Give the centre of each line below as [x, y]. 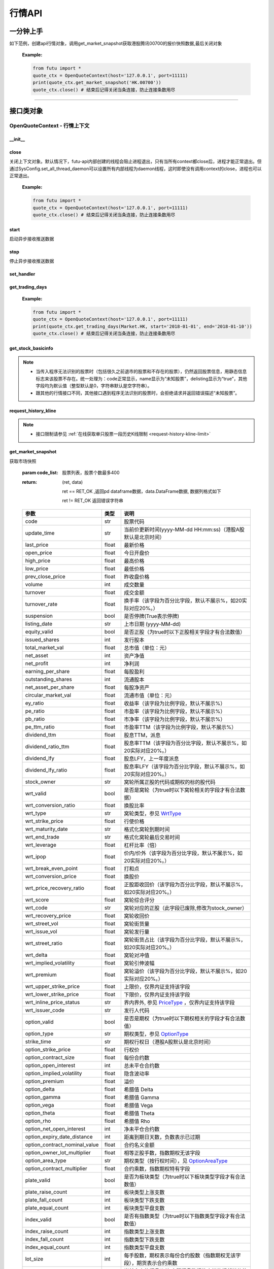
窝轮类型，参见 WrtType [153, 813]
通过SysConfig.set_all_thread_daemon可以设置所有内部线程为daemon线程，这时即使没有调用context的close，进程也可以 [135, 169]
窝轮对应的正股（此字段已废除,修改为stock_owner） [186, 908]
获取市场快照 [23, 461]
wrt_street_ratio [44, 943]
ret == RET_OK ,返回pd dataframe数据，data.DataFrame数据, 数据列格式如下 [142, 491]
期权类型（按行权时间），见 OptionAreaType [176, 1161]
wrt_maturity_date [46, 829]
